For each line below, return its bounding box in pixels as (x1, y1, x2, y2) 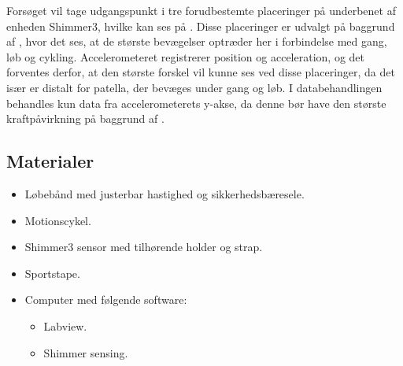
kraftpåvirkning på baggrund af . (6, 110, 165, 127)
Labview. (43, 317, 87, 334)
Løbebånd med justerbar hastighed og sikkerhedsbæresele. (24, 185, 305, 201)
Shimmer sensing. (43, 344, 128, 360)
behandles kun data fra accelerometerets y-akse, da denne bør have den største (6, 94, 386, 111)
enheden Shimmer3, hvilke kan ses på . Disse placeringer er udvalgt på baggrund (6, 17, 395, 34)
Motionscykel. (24, 212, 91, 228)
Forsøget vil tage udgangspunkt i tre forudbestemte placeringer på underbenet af (6, 2, 396, 18)
